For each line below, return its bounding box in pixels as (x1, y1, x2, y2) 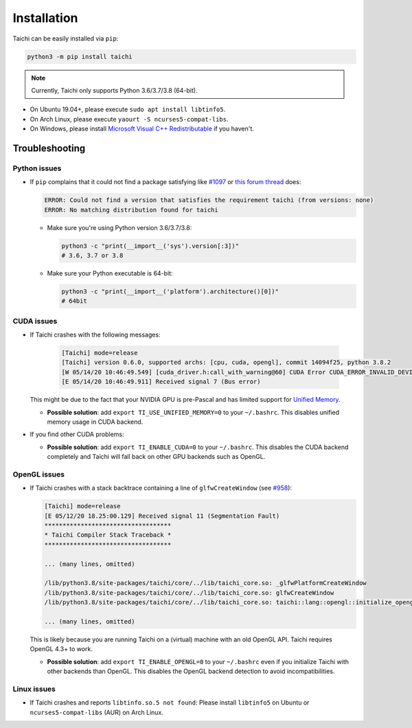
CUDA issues (12, 316, 58, 326)
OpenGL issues (12, 469, 65, 479)
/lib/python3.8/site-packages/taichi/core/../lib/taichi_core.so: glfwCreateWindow (44, 589, 334, 597)
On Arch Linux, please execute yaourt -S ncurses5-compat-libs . (30, 115, 229, 123)
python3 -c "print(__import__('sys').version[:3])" (61, 242, 240, 250)
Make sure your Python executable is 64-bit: (47, 269, 173, 277)
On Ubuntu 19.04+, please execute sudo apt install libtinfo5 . (30, 105, 226, 113)
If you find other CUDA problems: (30, 430, 124, 439)
